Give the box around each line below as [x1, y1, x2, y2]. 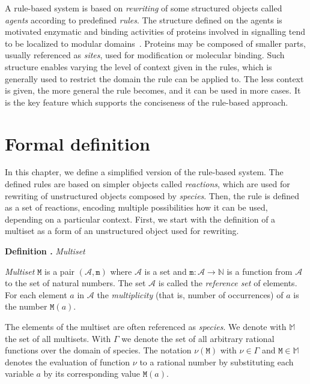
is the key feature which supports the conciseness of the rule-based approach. [5, 95, 288, 108]
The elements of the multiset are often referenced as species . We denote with [5, 320, 287, 332]
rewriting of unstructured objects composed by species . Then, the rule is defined [5, 189, 300, 202]
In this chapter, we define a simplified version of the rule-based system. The [5, 166, 284, 178]
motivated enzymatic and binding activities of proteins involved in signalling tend [5, 25, 306, 38]
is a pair [44, 265, 75, 277]
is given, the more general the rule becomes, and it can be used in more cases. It [5, 84, 301, 97]
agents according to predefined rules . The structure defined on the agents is [5, 13, 282, 26]
